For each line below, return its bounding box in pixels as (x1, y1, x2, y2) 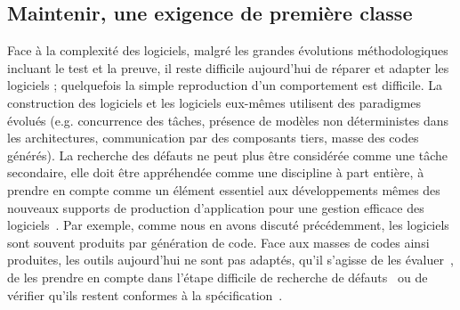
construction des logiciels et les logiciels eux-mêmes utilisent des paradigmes (7, 93, 422, 111)
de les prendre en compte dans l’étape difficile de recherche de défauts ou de (7, 267, 428, 286)
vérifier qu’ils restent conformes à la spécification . (7, 285, 283, 304)
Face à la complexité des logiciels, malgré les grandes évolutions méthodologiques (7, 41, 448, 60)
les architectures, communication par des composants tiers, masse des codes (7, 128, 419, 147)
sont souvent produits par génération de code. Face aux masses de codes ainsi (7, 232, 430, 251)
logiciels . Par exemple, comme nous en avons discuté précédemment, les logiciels (7, 216, 449, 234)
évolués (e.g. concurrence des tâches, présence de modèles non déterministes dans (7, 110, 449, 129)
